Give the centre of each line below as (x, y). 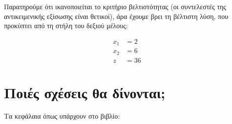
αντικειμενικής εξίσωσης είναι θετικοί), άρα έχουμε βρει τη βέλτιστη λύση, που (116, 16)
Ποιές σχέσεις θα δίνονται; (85, 92)
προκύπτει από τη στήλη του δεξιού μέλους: (66, 26)
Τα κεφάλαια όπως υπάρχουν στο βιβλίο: (62, 115)
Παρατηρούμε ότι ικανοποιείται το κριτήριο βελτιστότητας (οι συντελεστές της (115, 6)
